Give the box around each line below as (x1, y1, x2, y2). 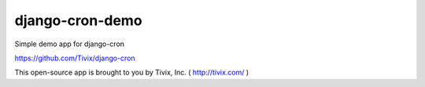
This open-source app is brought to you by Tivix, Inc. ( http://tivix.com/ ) (14, 67, 249, 78)
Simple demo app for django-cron (14, 39, 125, 49)
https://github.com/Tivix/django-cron (14, 53, 135, 63)
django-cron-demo (14, 12, 142, 29)
